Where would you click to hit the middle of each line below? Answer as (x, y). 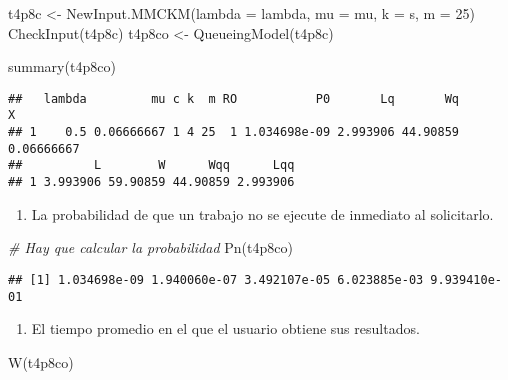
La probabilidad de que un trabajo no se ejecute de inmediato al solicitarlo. (262, 213)
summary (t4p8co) (62, 66)
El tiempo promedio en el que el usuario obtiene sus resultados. (225, 328)
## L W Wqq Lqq (151, 165)
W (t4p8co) (41, 361)
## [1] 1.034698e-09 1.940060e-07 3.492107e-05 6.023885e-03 (216, 279)
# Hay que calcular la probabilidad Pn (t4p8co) (150, 247)
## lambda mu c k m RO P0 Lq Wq (234, 98)
